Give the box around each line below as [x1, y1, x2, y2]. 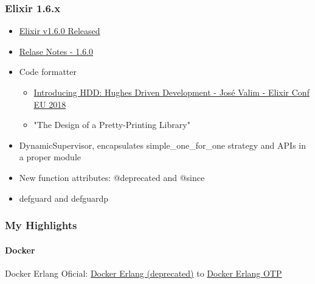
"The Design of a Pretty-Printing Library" [33, 118, 190, 131]
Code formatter [19, 65, 77, 78]
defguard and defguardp [19, 191, 109, 204]
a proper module [19, 151, 81, 163]
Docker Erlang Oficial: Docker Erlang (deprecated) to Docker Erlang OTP [5, 266, 282, 279]
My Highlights [5, 218, 77, 233]
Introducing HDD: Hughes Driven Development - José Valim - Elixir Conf [33, 86, 310, 98]
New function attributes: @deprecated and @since [19, 171, 205, 183]
